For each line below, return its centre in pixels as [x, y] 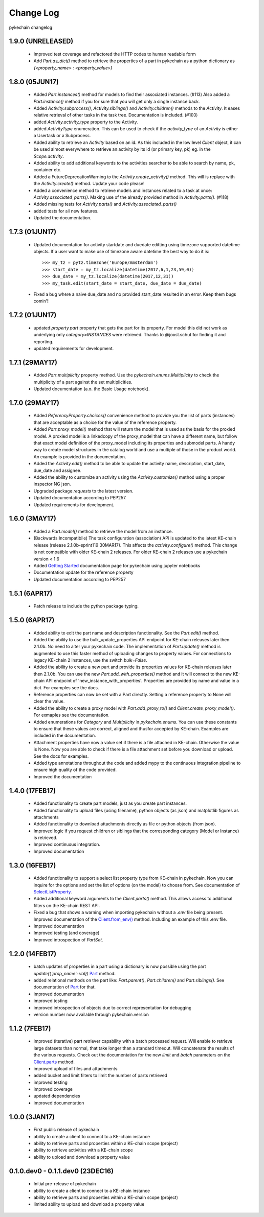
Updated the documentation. [62, 218]
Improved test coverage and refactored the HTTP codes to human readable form [115, 54]
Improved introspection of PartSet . [68, 939]
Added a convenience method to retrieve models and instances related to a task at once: [123, 190]
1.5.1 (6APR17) [31, 593]
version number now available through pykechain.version [91, 1014]
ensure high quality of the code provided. [75, 770]
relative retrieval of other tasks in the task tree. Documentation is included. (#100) [116, 115]
